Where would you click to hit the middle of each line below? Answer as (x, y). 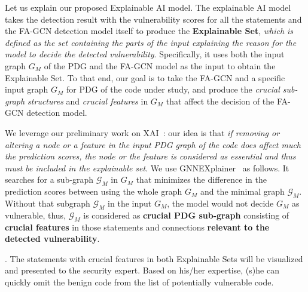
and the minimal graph (242, 191)
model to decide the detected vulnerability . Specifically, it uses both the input (145, 54)
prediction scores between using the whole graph (94, 191)
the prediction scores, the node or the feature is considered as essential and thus (150, 156)
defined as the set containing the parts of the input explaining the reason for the (151, 42)
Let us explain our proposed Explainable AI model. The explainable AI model (148, 7)
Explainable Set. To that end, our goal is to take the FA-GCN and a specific (145, 77)
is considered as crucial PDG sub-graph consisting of (186, 215)
